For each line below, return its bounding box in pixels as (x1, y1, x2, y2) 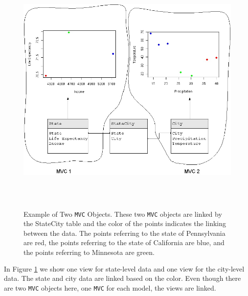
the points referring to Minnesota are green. (23, 247, 155, 257)
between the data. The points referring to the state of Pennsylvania (23, 228, 225, 238)
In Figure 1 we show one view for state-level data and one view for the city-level (4, 263, 245, 273)
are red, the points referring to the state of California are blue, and (23, 237, 225, 248)
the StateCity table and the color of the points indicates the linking (23, 218, 226, 228)
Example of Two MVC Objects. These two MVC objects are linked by (23, 208, 222, 219)
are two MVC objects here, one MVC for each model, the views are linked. (4, 282, 216, 293)
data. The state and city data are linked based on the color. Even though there (4, 273, 241, 283)
